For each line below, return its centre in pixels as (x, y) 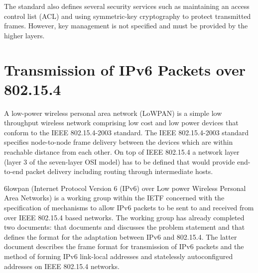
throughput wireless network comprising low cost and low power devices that (121, 123)
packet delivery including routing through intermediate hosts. (119, 171)
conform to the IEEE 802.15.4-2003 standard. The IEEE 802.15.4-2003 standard (127, 132)
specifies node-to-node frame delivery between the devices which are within (119, 142)
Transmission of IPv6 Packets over (125, 69)
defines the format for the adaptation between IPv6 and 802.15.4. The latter (121, 236)
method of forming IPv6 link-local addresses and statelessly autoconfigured (119, 256)
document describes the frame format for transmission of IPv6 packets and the (124, 246)
